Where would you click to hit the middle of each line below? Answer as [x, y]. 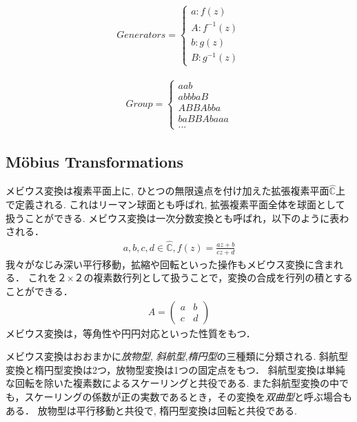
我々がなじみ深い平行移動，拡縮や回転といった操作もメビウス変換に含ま [170, 264]
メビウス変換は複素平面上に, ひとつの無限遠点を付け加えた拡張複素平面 [167, 191]
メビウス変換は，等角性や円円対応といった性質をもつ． [131, 333]
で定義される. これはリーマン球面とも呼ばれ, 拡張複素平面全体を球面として [175, 204]
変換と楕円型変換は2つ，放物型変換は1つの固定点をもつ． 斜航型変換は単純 [175, 369]
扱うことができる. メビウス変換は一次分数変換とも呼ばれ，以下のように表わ [177, 218]
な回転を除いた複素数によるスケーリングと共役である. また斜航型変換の [167, 383]
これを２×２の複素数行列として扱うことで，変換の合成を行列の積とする [190, 278]
